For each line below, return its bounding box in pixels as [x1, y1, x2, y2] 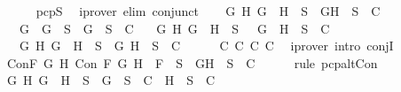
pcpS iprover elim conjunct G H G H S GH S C [35, 2, 381, 19]
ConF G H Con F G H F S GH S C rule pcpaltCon [6, 53, 378, 72]
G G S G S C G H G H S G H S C [19, 19, 330, 37]
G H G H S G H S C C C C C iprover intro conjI [19, 36, 394, 55]
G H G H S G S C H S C [6, 71, 216, 89]
